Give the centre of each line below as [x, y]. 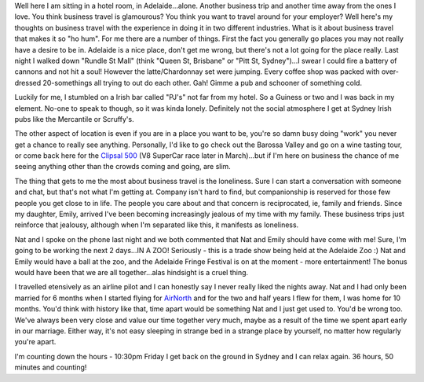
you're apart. [35, 342]
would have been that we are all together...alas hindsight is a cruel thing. [132, 272]
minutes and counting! [51, 367]
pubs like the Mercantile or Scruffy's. [74, 119]
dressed [28, 83]
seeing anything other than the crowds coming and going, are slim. [122, 167]
